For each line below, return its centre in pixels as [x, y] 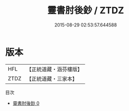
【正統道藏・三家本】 [52, 78]
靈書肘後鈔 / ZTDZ [86, 10]
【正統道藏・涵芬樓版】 [55, 69]
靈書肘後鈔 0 [26, 103]
